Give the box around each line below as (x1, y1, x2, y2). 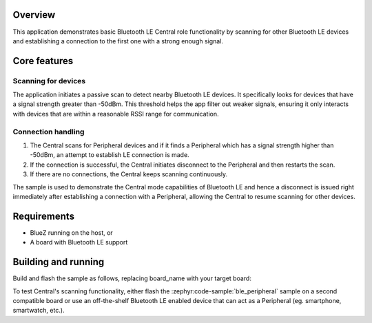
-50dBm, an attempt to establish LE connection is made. (30, 151, 189, 159)
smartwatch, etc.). (12, 306, 65, 315)
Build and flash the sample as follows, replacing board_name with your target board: (12, 274, 251, 282)
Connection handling (12, 127, 85, 136)
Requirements (12, 210, 75, 222)
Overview (12, 9, 56, 21)
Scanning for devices (12, 76, 86, 85)
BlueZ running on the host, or (30, 228, 113, 237)
